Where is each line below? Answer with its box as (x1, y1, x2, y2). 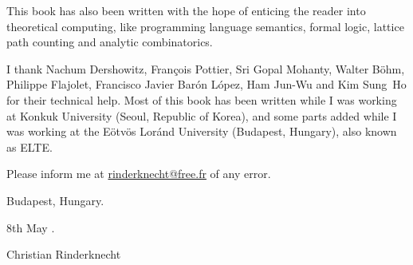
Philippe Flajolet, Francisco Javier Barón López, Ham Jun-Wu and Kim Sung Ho (6, 76, 407, 93)
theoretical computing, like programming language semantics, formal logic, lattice (6, 18, 404, 34)
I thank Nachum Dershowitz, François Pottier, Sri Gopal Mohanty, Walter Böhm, (6, 60, 405, 77)
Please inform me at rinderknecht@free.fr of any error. (6, 165, 271, 182)
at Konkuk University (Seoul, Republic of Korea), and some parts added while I (6, 107, 397, 124)
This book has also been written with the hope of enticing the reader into (6, 2, 366, 18)
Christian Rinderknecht (6, 246, 121, 263)
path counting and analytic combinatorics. (6, 34, 213, 50)
